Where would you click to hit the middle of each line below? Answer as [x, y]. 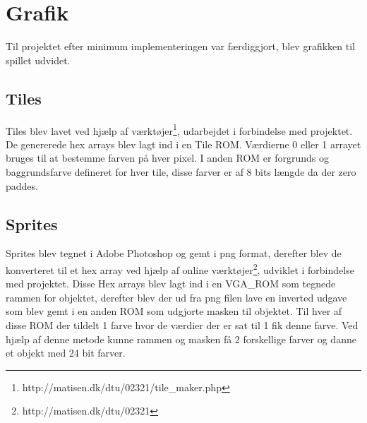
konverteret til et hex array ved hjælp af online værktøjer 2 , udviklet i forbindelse [180, 268]
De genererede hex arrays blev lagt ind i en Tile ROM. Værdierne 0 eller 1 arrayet [183, 144]
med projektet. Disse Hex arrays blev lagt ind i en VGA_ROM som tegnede [171, 284]
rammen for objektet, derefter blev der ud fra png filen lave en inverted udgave [176, 297]
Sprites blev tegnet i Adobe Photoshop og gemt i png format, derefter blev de [174, 253]
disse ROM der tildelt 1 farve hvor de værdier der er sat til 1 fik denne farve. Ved [182, 324]
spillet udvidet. [38, 60]
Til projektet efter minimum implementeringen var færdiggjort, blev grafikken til [180, 46]
